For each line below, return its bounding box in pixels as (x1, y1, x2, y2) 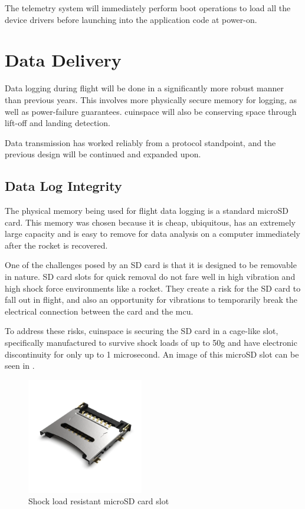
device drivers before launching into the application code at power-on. (5, 13, 257, 25)
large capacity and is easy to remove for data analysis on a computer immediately (5, 227, 300, 240)
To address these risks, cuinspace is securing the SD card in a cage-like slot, (5, 325, 278, 337)
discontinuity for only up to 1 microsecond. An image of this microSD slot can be (5, 348, 299, 360)
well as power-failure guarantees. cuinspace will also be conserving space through (5, 105, 297, 117)
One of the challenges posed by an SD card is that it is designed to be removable (5, 259, 297, 271)
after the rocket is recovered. (5, 239, 108, 251)
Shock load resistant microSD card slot (28, 495, 169, 507)
